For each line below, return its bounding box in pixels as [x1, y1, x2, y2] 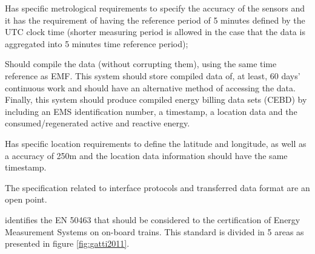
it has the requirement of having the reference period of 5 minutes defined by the [5, 13, 305, 26]
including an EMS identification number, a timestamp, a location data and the [5, 105, 297, 117]
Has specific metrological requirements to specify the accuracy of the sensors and [5, 2, 305, 14]
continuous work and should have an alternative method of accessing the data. [5, 81, 296, 94]
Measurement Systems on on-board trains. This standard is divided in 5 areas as [5, 225, 304, 238]
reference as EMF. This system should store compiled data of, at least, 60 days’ [5, 69, 300, 82]
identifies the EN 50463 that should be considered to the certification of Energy [5, 213, 300, 226]
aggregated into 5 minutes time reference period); [5, 37, 188, 50]
